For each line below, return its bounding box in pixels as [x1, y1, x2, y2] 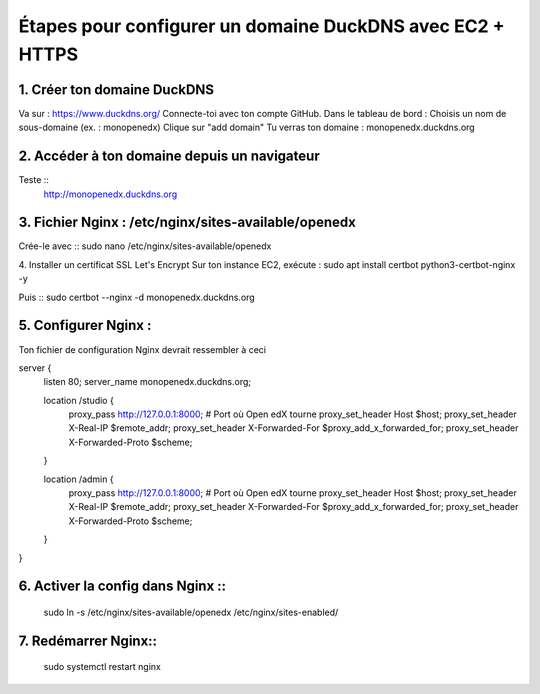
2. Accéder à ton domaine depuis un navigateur [18, 148, 320, 165]
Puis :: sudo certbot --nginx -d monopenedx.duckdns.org [18, 291, 255, 303]
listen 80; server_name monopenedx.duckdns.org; [43, 376, 252, 388]
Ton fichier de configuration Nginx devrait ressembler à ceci [18, 343, 267, 355]
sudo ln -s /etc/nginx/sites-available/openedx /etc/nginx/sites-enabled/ [43, 606, 339, 619]
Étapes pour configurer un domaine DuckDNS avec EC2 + [18, 15, 505, 37]
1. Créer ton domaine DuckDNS [18, 81, 215, 98]
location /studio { [43, 394, 114, 406]
